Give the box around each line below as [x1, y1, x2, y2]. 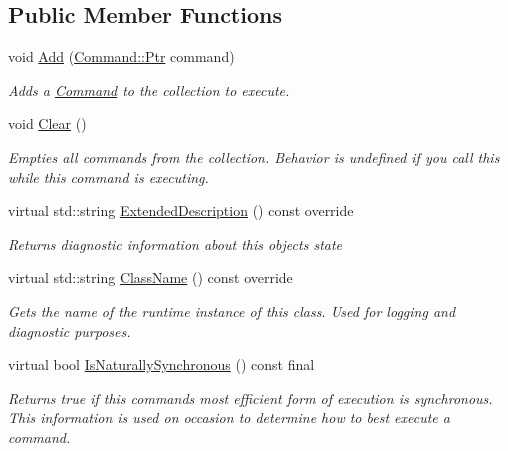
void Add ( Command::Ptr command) [8, 46, 235, 67]
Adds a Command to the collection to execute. [8, 79, 290, 100]
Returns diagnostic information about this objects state [8, 233, 343, 254]
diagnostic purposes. [8, 320, 131, 341]
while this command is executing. [8, 166, 209, 187]
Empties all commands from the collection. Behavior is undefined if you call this [8, 146, 500, 167]
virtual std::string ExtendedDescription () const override [8, 200, 354, 221]
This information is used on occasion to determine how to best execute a [8, 407, 450, 428]
